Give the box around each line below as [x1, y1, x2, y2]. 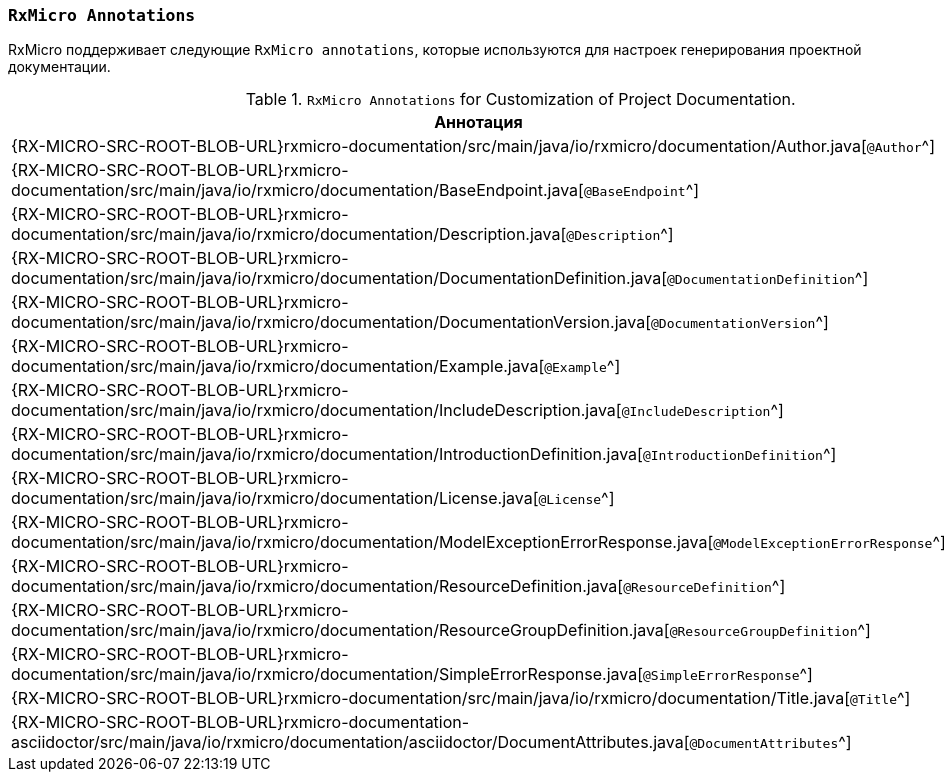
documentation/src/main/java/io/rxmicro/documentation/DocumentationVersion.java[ [11, 312, 651, 333]
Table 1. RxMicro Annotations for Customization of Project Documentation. [245, 89, 796, 110]
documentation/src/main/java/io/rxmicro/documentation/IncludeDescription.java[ [11, 400, 622, 421]
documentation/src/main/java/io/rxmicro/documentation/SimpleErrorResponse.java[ [11, 664, 643, 685]
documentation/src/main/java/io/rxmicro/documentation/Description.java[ [11, 224, 567, 245]
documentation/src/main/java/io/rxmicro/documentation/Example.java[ [11, 356, 545, 377]
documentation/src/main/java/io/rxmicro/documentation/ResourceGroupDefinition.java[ [11, 620, 670, 641]
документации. [8, 58, 111, 76]
